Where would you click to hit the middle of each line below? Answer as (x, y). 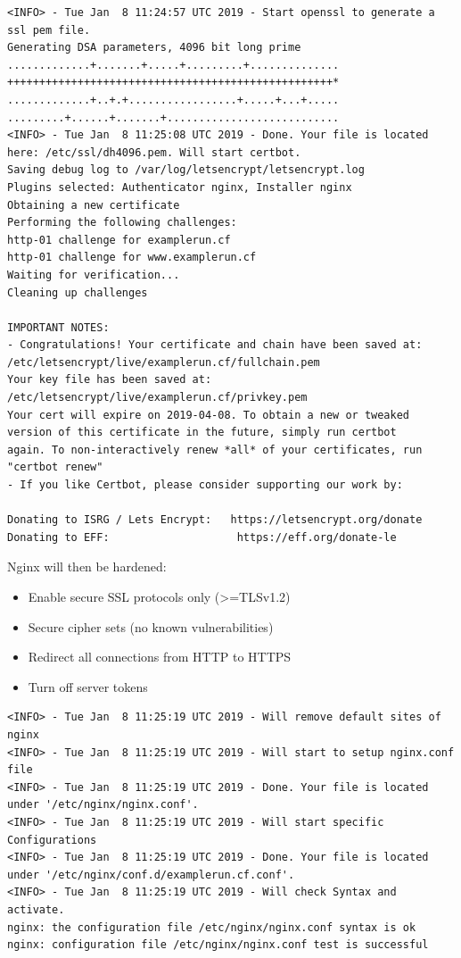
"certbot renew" (55, 467)
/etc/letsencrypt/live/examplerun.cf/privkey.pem (157, 398)
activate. (36, 909)
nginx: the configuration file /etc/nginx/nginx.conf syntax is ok (212, 927)
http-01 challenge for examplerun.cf (119, 240)
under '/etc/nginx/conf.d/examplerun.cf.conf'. (151, 875)
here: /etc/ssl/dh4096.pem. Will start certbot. (154, 152)
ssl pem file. (49, 30)
